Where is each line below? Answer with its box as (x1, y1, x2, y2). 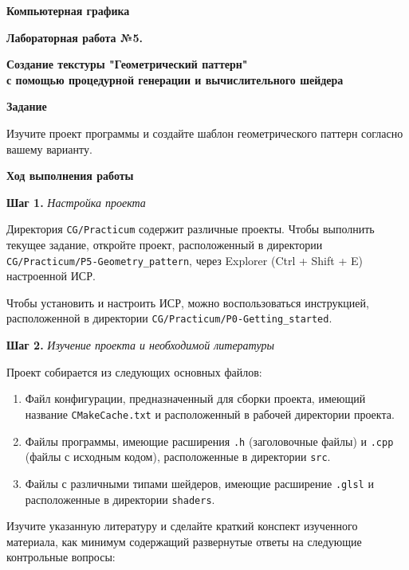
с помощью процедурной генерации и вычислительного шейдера (6, 71, 344, 88)
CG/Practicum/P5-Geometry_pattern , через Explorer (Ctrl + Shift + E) (6, 252, 363, 268)
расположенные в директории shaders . (25, 490, 215, 507)
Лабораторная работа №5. (6, 29, 143, 45)
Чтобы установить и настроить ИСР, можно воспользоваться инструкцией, (6, 294, 369, 310)
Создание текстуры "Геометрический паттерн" (6, 56, 248, 72)
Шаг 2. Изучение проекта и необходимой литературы (6, 337, 274, 353)
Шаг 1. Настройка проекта (6, 193, 146, 210)
